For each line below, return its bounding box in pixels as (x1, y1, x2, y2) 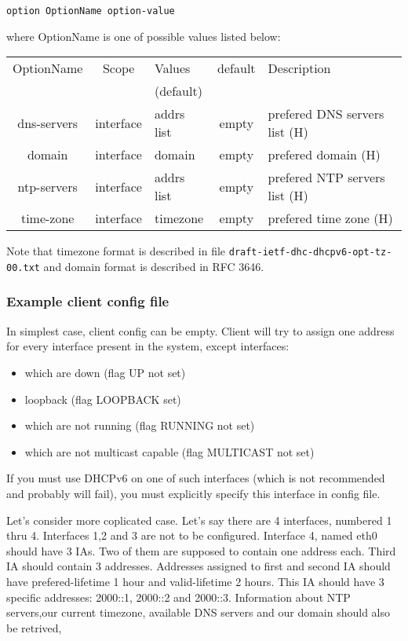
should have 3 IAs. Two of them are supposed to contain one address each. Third (6, 542, 396, 559)
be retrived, (6, 619, 62, 636)
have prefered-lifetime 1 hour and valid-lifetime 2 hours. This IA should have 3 (6, 573, 384, 589)
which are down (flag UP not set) (24, 364, 186, 380)
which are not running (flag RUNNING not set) (24, 417, 255, 434)
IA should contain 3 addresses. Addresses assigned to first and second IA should (6, 558, 391, 574)
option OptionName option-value (6, 5, 175, 16)
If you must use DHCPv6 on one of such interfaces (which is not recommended (6, 470, 385, 486)
